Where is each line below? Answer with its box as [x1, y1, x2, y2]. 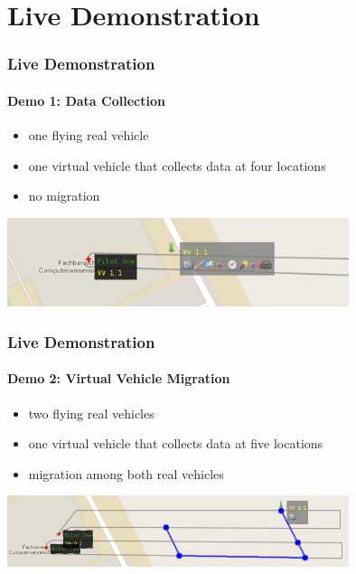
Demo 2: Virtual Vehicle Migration [7, 369, 230, 388]
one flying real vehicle [28, 126, 149, 145]
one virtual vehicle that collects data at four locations [28, 155, 326, 174]
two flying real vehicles [28, 403, 155, 422]
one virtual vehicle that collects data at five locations [28, 434, 323, 453]
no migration [28, 186, 100, 205]
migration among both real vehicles [28, 464, 224, 483]
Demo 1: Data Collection [7, 90, 165, 109]
